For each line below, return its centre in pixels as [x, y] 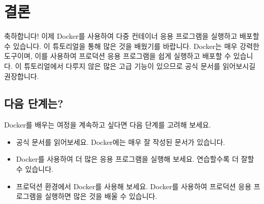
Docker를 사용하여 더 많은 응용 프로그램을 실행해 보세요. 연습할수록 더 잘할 [135, 159]
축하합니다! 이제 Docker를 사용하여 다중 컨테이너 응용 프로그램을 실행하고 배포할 [132, 36]
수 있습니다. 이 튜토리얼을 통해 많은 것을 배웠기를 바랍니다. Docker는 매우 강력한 [132, 46]
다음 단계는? [34, 103]
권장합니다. [22, 76]
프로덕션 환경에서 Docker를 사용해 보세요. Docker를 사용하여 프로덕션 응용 [134, 186]
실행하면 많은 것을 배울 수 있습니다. [101, 196]
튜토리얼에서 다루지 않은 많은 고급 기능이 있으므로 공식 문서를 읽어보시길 [140, 66]
